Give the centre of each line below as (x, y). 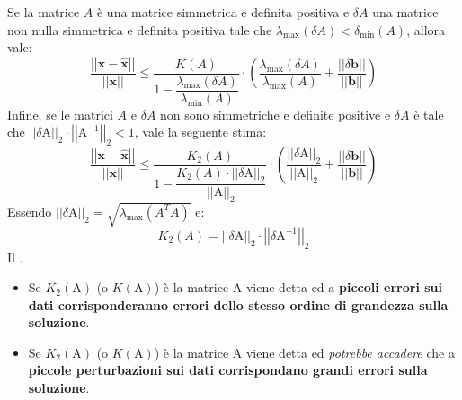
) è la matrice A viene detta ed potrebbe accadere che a (304, 352)
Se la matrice (44, 12)
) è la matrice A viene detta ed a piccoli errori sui (298, 287)
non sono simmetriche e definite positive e (275, 114)
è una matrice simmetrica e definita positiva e (223, 12)
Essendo (30, 211)
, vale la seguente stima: (200, 132)
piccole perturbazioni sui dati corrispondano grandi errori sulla (228, 370)
